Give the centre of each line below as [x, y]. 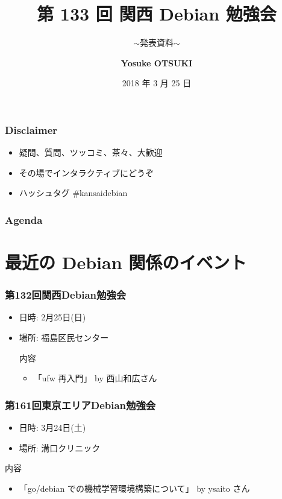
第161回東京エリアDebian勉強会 [80, 405]
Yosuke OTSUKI [157, 62]
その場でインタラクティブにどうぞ [86, 172]
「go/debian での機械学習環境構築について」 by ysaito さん [134, 488]
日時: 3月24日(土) [52, 427]
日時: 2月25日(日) [52, 317]
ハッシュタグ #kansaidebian [73, 193]
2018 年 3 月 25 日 [157, 83]
